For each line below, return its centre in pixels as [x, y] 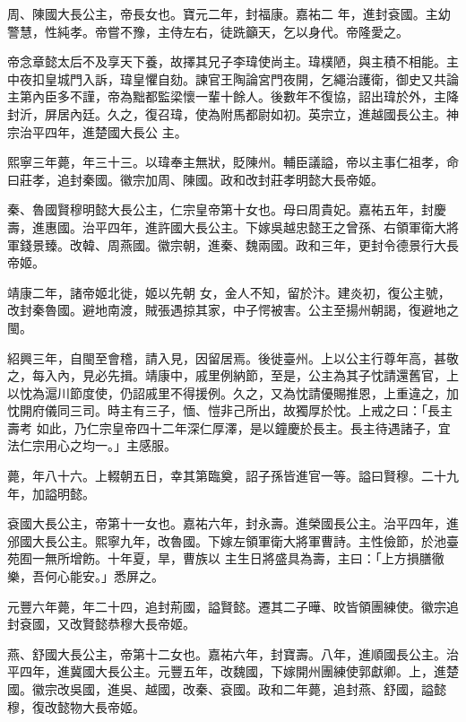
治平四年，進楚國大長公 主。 [103, 131]
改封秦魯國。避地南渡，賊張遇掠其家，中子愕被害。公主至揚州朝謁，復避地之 [233, 310]
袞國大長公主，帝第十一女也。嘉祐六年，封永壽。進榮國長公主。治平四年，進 [233, 523]
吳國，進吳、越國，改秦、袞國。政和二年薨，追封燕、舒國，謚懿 [258, 689]
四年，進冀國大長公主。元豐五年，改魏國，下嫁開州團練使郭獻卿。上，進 [233, 671]
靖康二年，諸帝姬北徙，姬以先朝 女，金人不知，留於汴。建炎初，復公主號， [229, 292]
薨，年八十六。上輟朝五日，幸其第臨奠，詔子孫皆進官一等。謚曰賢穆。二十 [227, 476]
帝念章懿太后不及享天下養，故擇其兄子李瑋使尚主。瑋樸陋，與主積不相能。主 [233, 61]
